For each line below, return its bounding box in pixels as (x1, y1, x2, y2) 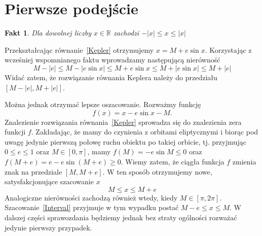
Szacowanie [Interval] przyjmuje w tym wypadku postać (5, 202, 179, 213)
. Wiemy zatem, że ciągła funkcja (121, 156, 224, 167)
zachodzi (114, 27, 139, 38)
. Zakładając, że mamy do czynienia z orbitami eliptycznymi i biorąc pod (31, 126, 258, 137)
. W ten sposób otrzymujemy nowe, (102, 166, 212, 177)
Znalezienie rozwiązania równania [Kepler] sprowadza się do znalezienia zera (5, 116, 242, 127)
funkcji (5, 126, 26, 137)
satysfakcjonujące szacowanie (5, 176, 94, 187)
